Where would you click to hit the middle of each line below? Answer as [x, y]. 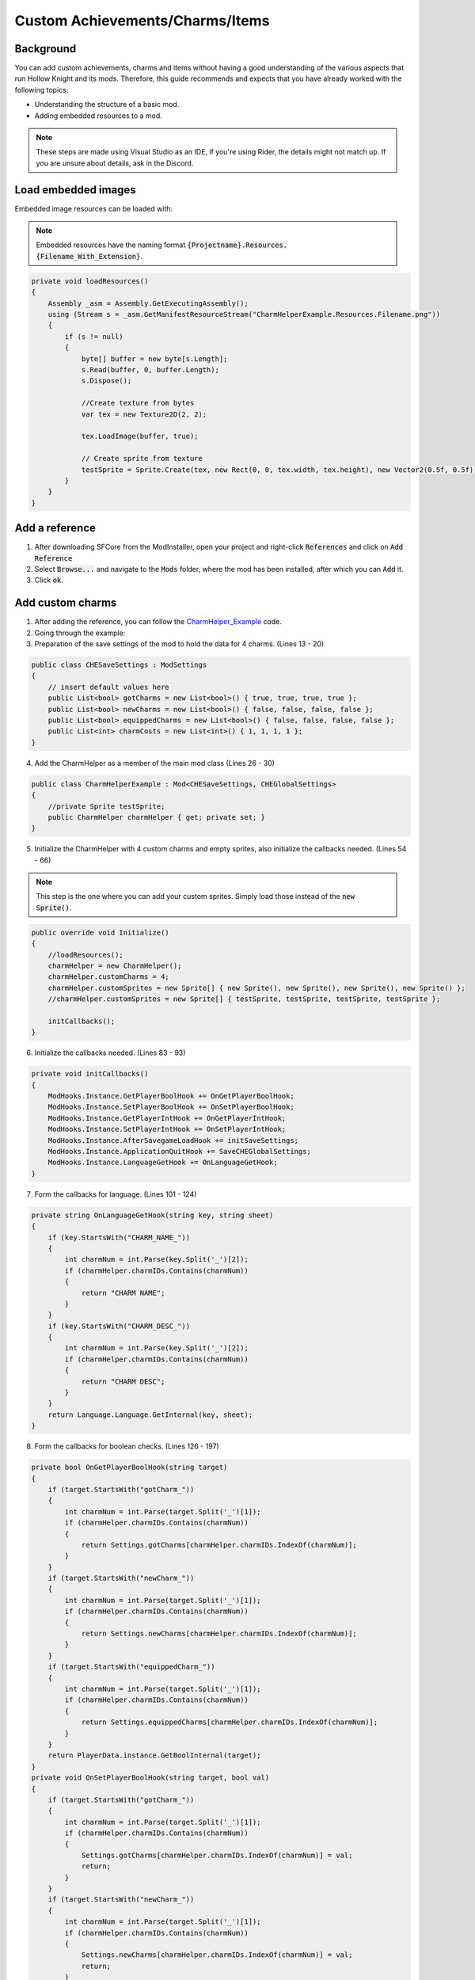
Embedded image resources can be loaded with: [94, 208]
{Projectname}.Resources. [237, 245]
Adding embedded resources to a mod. [98, 116]
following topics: [42, 89]
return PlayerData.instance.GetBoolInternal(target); [154, 1755]
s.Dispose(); [106, 381]
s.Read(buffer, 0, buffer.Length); [150, 369]
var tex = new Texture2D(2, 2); [144, 414]
